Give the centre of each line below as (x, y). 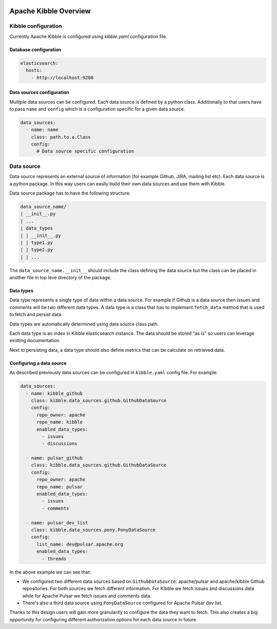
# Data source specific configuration (85, 151)
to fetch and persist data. (36, 315)
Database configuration (35, 49)
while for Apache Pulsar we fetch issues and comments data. (87, 596)
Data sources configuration (39, 92)
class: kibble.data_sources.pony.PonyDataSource (93, 530)
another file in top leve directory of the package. (61, 278)
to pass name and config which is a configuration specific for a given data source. (97, 109)
